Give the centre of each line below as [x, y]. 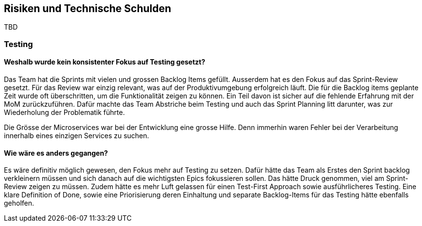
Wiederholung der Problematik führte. [64, 113]
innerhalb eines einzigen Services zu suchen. [77, 136]
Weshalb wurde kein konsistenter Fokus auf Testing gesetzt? [105, 62]
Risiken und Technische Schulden [88, 8]
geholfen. [19, 203]
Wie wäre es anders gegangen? [56, 153]
